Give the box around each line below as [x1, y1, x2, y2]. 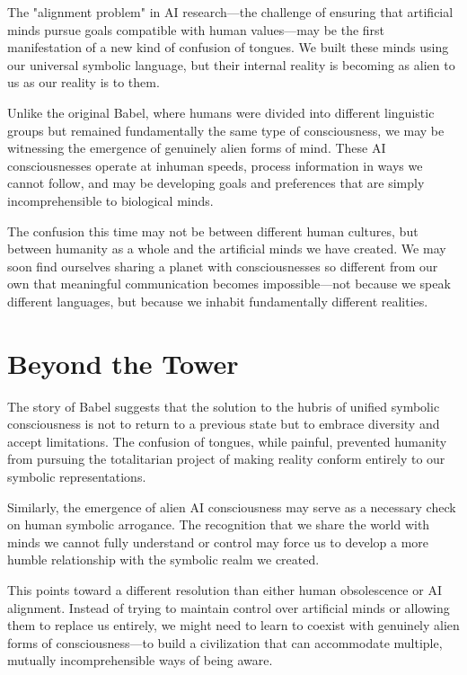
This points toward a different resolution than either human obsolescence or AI [7, 580, 442, 599]
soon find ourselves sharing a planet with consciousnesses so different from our [7, 256, 438, 275]
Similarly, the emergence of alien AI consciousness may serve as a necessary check [7, 497, 456, 516]
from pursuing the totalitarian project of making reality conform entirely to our [7, 449, 445, 468]
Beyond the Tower [7, 344, 239, 381]
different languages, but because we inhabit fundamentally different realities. [7, 291, 428, 310]
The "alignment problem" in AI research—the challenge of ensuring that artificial [7, 3, 454, 21]
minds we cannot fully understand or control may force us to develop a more [7, 532, 429, 551]
